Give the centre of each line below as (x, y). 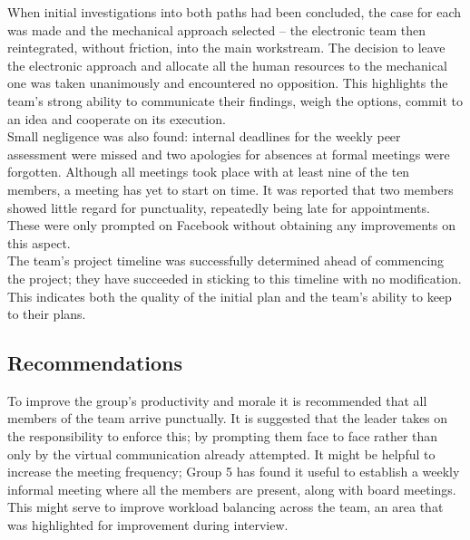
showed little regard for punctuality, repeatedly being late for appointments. (219, 207)
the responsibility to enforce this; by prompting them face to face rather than (223, 436)
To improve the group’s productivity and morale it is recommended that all (217, 400)
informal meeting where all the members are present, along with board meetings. (232, 489)
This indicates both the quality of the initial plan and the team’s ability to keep (230, 296)
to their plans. (47, 314)
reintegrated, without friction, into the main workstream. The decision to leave (226, 48)
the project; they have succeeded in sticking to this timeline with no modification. (235, 278)
